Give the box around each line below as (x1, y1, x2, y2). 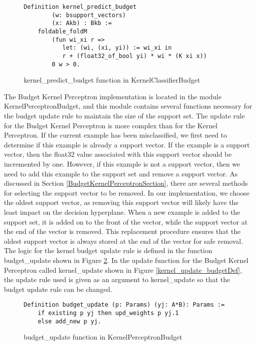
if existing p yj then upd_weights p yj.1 (37, 309, 179, 316)
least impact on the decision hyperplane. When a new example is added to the (4, 206, 240, 217)
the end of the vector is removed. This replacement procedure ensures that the (4, 226, 241, 236)
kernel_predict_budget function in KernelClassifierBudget (24, 75, 200, 85)
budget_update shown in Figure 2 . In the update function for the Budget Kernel (4, 255, 249, 265)
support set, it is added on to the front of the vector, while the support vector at (4, 216, 248, 227)
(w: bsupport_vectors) (52, 11, 126, 19)
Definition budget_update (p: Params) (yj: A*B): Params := (24, 301, 225, 309)
